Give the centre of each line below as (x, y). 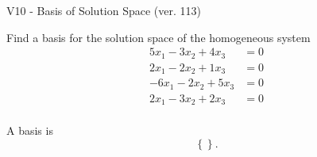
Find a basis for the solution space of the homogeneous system (158, 37)
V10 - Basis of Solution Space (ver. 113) (104, 10)
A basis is (30, 130)
